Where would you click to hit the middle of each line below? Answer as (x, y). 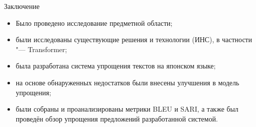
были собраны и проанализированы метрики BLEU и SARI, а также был (127, 109)
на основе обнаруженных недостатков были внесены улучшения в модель (128, 82)
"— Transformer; (41, 49)
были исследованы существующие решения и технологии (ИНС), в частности (134, 39)
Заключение (22, 6)
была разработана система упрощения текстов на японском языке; (116, 66)
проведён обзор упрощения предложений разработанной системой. (117, 118)
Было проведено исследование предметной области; (94, 23)
